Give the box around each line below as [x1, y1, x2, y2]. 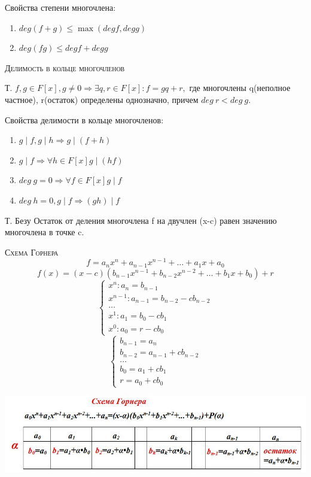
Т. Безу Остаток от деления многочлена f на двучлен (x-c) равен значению [5, 214, 277, 226]
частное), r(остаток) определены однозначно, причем [5, 93, 199, 105]
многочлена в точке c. [5, 226, 84, 238]
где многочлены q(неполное [189, 81, 291, 94]
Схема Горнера [5, 245, 59, 258]
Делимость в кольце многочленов [5, 61, 125, 74]
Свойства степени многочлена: [5, 1, 116, 13]
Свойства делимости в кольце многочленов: [5, 113, 164, 126]
